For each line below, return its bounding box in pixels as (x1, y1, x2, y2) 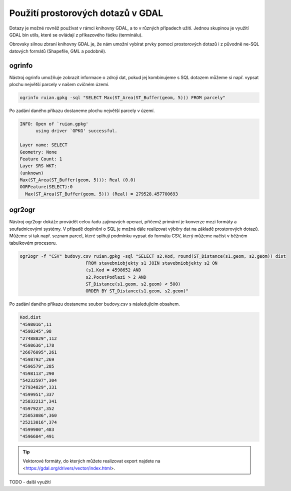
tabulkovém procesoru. (9, 240, 57, 246)
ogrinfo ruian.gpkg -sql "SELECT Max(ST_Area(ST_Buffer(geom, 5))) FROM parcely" (19, 95, 226, 100)
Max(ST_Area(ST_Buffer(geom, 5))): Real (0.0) (19, 177, 136, 183)
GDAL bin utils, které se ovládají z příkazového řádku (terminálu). (9, 32, 143, 38)
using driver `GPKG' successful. (35, 128, 117, 134)
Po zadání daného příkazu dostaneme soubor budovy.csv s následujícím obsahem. (9, 301, 180, 307)
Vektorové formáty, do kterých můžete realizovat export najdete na (22, 458, 160, 464)
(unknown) (19, 170, 44, 176)
